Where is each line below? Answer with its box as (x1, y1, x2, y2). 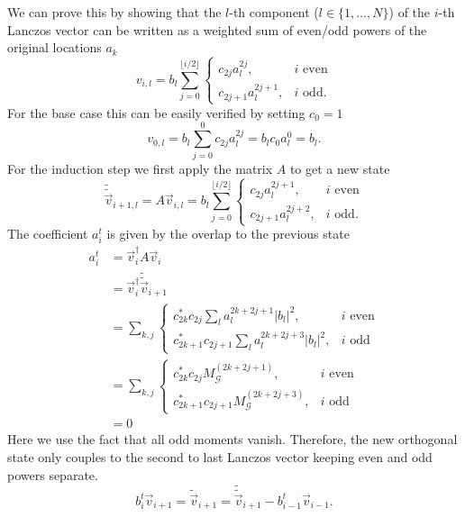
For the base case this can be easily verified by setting (7, 103, 305, 122)
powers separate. (7, 465, 98, 484)
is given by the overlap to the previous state (106, 224, 350, 243)
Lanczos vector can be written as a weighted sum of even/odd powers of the (7, 20, 427, 39)
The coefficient (7, 224, 88, 243)
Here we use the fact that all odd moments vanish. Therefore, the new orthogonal (7, 430, 458, 449)
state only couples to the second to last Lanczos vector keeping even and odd (7, 447, 433, 466)
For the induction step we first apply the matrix (7, 159, 273, 177)
